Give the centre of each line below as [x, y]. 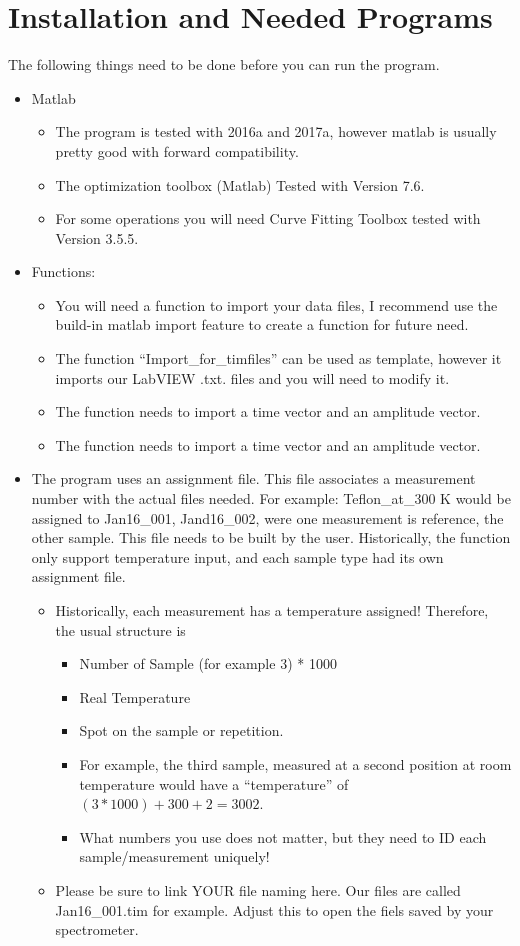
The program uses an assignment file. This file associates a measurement [253, 478]
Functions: [63, 271]
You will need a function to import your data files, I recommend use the [276, 304]
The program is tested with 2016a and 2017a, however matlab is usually [276, 131]
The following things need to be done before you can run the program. [224, 64]
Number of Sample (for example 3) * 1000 [208, 663]
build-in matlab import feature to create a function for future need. [262, 324]
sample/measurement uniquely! [174, 856]
